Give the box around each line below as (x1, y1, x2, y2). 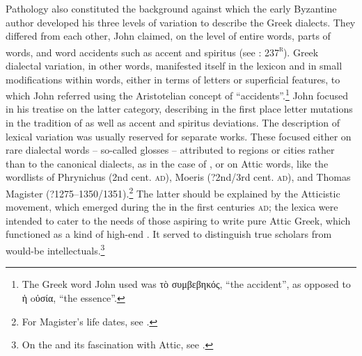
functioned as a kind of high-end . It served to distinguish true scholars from (6, 227, 332, 241)
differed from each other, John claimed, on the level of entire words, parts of (6, 29, 331, 43)
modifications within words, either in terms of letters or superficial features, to (6, 72, 340, 86)
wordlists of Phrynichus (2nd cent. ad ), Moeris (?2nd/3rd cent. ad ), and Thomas (6, 170, 351, 184)
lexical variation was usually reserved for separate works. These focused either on (6, 129, 352, 143)
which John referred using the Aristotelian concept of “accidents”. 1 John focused (6, 86, 349, 102)
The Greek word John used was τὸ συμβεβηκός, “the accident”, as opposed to (22, 277, 351, 291)
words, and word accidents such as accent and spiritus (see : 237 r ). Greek (6, 42, 319, 59)
